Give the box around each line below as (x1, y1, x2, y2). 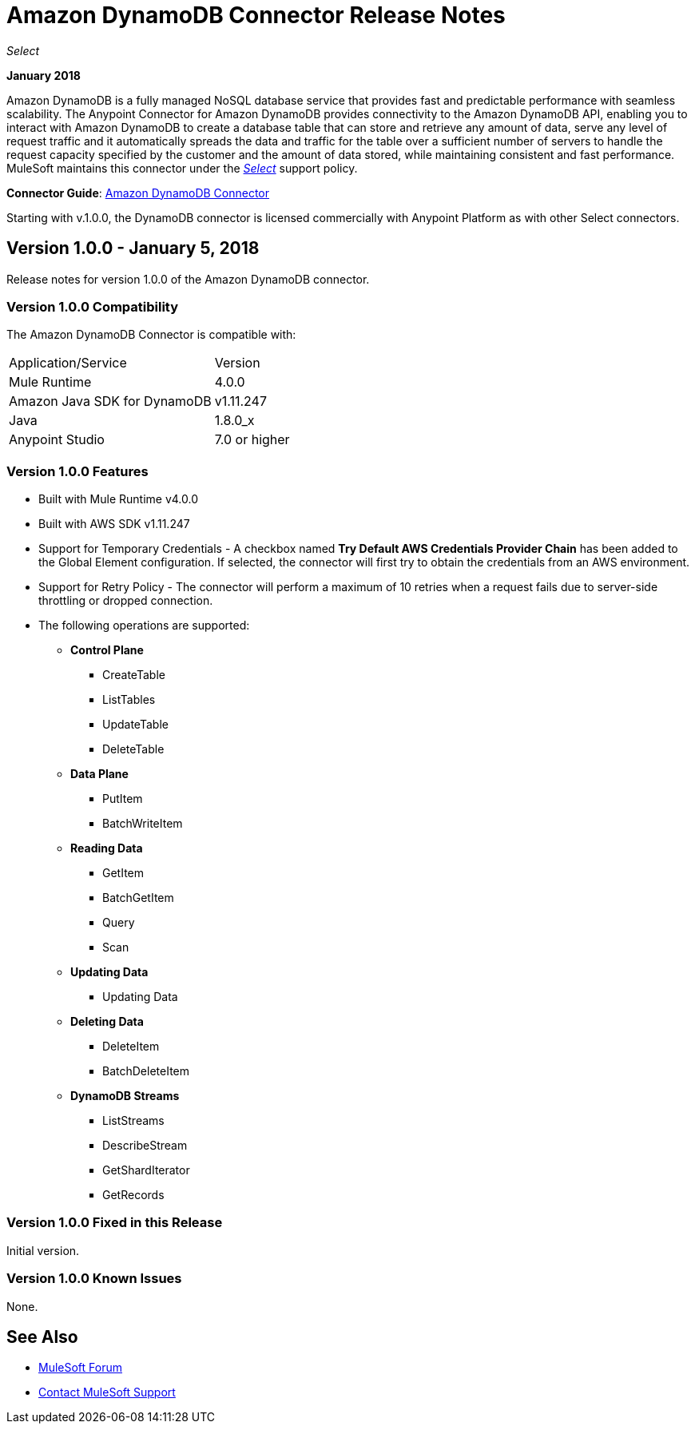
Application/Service (9, 355, 127, 371)
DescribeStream (102, 1138, 188, 1153)
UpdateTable (102, 717, 169, 732)
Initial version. (6, 1243, 80, 1257)
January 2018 (6, 68, 81, 82)
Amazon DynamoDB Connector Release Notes (6, 2, 506, 29)
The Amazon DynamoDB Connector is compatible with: (6, 328, 296, 342)
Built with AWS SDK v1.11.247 (38, 517, 190, 531)
